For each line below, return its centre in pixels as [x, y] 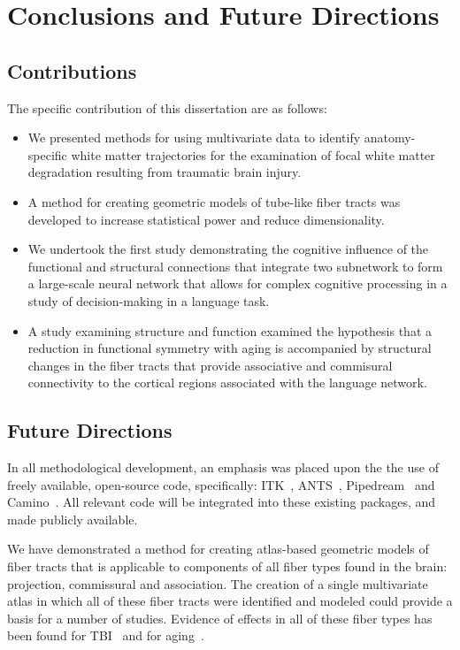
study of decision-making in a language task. [149, 300]
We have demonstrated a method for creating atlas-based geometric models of [218, 549]
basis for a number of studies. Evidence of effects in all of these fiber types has [220, 618]
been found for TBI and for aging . [106, 635]
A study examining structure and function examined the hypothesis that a [230, 330]
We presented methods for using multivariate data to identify [194, 138]
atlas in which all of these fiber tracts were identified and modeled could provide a [230, 601]
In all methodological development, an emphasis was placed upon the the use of [223, 467]
